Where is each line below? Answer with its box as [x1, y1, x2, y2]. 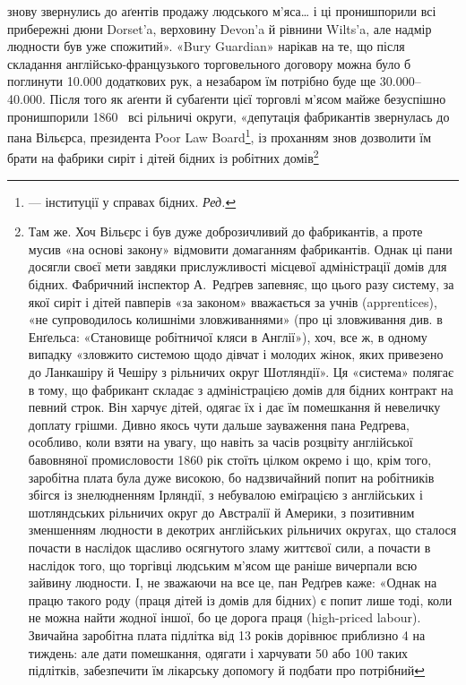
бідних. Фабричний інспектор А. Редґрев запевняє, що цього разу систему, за [28, 275, 454, 294]
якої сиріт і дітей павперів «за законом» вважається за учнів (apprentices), [28, 292, 437, 311]
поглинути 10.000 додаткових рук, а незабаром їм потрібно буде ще [7, 72, 376, 90]
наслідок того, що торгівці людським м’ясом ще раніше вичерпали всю [28, 555, 418, 574]
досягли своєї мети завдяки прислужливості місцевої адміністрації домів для [28, 257, 447, 276]
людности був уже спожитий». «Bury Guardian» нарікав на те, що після [7, 37, 405, 56]
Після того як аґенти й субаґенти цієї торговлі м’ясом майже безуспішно [49, 89, 446, 107]
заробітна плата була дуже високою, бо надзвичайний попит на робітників [28, 467, 435, 486]
